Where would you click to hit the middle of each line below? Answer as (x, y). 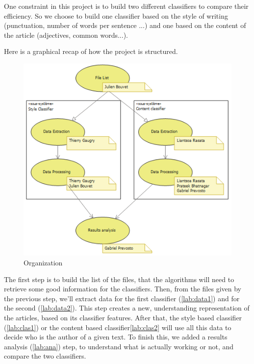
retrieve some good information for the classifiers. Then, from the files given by (123, 289)
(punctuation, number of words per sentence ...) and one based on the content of (125, 25)
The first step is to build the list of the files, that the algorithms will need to (119, 279)
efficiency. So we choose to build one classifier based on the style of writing (116, 15)
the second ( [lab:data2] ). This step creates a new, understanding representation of (127, 308)
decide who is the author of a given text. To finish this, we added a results (116, 337)
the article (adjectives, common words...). (66, 35)
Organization (43, 263)
